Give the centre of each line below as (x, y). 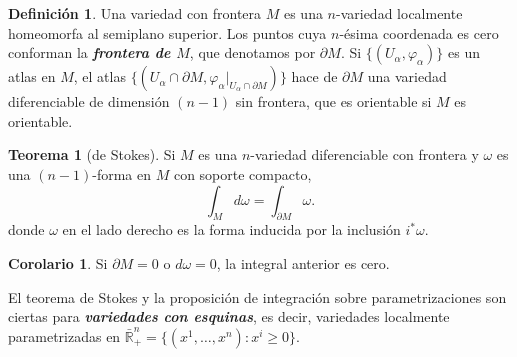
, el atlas (99, 76)
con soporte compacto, (242, 173)
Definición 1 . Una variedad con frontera (135, 13)
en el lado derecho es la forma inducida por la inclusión (231, 229)
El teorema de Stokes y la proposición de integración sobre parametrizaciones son (257, 296)
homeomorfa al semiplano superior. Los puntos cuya (167, 32)
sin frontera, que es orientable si (333, 101)
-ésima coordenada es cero (419, 32)
